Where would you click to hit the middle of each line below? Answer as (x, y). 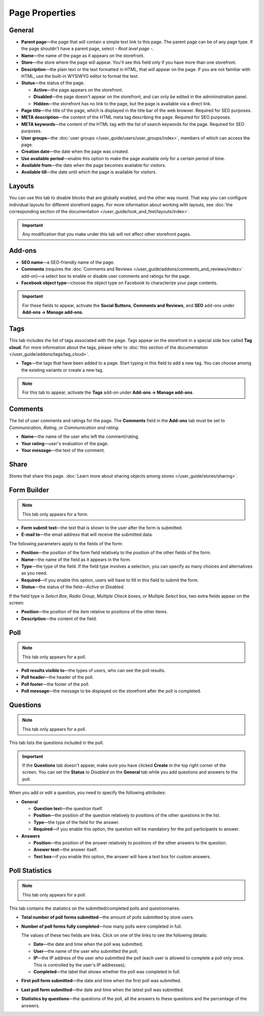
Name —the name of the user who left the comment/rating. (80, 436)
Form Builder (29, 490)
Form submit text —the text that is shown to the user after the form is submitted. (102, 528)
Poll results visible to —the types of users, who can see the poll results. (93, 670)
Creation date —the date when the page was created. (75, 151)
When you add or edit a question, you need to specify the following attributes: (88, 793)
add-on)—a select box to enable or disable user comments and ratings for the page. (106, 276)
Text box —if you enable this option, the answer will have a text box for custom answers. (122, 856)
